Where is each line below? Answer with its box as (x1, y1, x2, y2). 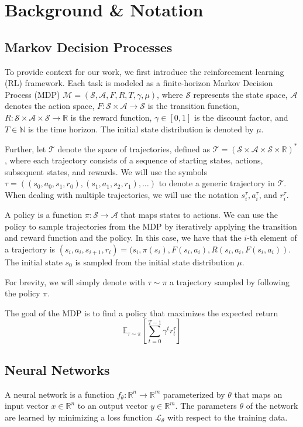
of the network (246, 399, 298, 412)
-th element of (247, 231, 297, 244)
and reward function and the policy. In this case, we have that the (5, 231, 242, 244)
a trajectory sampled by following (169, 275, 290, 288)
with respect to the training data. (167, 411, 288, 423)
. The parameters (175, 399, 237, 412)
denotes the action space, (5, 100, 95, 112)
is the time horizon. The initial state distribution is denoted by (28, 122, 254, 135)
